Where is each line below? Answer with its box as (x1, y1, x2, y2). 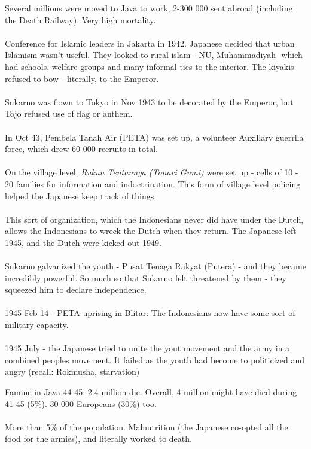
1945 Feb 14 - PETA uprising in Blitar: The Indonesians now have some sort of (5, 307, 295, 319)
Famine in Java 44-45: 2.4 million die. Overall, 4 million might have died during (5, 386, 297, 398)
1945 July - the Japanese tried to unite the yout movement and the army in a (5, 342, 290, 354)
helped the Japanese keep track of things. (5, 189, 157, 202)
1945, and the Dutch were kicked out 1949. (5, 236, 161, 248)
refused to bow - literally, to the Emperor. (5, 72, 159, 84)
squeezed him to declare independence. (5, 283, 147, 296)
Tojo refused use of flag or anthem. (5, 107, 133, 120)
